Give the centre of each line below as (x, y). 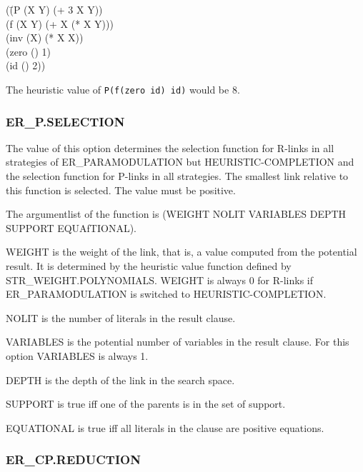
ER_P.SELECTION (65, 121)
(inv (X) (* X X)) (45, 37)
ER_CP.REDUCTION (73, 460)
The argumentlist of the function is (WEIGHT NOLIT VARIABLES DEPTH (176, 214)
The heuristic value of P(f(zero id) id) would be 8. (123, 89)
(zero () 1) (29, 51)
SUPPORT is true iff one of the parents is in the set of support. (146, 404)
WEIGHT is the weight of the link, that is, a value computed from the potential (181, 252)
